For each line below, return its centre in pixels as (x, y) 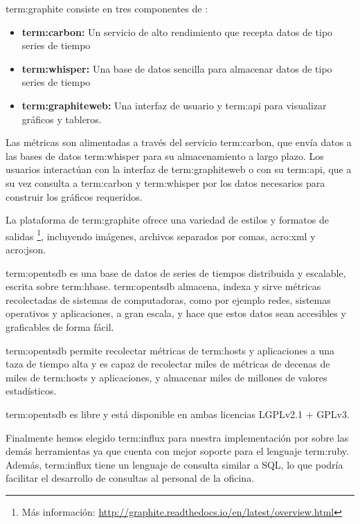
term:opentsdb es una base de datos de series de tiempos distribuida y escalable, (176, 272)
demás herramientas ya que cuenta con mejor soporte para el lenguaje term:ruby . (177, 451)
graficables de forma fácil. (60, 326)
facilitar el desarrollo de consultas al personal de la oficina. (130, 478)
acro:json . (26, 249)
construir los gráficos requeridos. (74, 196)
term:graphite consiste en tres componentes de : (107, 8)
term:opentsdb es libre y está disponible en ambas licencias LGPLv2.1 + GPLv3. (178, 414)
